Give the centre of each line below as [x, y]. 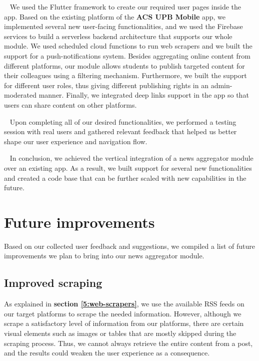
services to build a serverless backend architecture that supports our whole [118, 36]
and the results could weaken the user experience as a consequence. [107, 353]
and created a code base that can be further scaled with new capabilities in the [125, 177]
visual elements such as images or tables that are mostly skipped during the [120, 333]
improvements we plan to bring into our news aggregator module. [104, 256]
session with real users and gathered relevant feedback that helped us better [120, 131]
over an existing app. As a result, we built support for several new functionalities [128, 167]
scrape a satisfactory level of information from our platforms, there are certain [124, 323]
